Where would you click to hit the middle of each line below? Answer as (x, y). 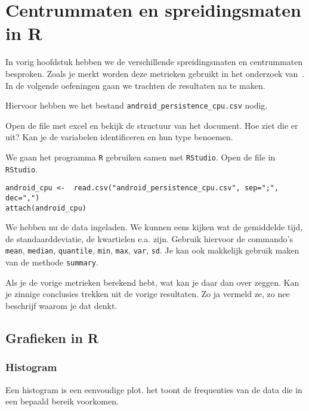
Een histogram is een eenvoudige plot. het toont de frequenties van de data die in (154, 389)
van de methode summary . (52, 262)
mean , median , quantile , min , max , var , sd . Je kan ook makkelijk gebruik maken (152, 250)
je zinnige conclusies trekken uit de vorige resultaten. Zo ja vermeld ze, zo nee (148, 294)
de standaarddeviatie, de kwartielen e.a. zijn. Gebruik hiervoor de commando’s (149, 238)
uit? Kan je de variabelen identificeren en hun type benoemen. (119, 137)
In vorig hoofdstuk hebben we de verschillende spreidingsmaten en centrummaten (154, 62)
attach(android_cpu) (46, 208)
